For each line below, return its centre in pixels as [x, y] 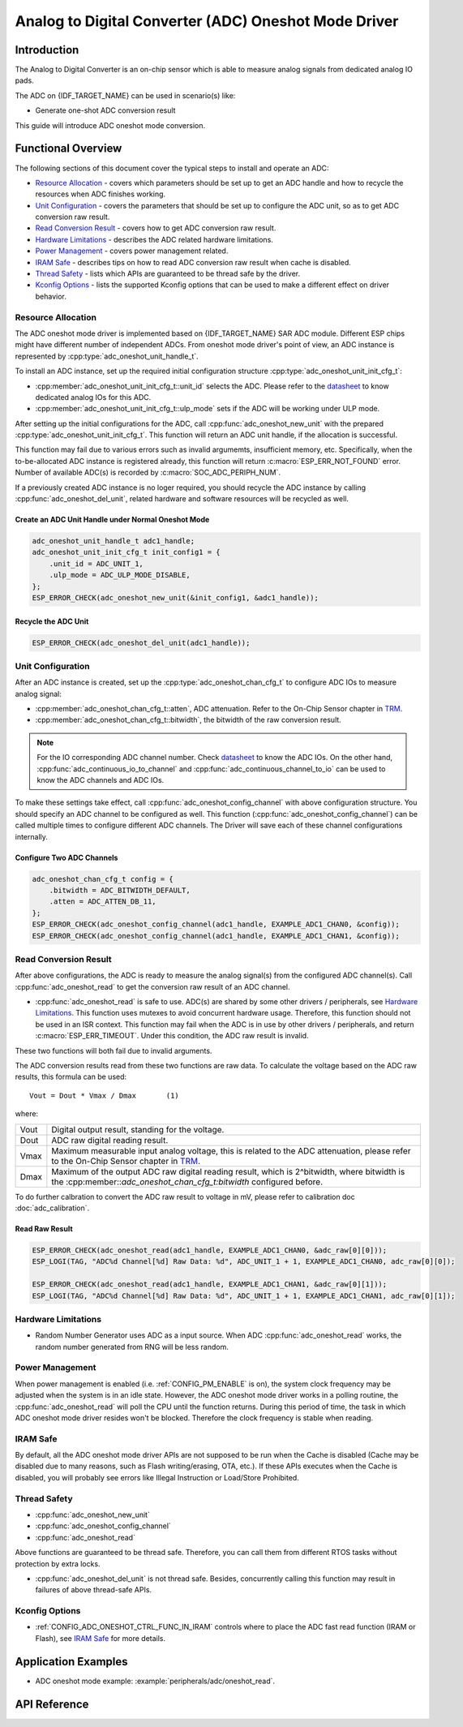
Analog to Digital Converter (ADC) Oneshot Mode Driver [207, 21]
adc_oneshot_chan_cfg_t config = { [103, 879]
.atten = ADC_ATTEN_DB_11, [103, 902]
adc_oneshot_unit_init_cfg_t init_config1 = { [126, 552]
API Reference [52, 1704]
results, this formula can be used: [71, 1077]
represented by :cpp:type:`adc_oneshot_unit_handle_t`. [107, 356]
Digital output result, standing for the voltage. [138, 1129]
